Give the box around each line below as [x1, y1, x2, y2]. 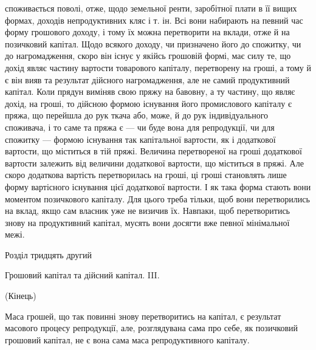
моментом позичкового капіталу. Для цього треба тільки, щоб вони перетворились [5, 192, 310, 205]
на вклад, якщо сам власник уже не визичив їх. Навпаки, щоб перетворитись [5, 204, 290, 217]
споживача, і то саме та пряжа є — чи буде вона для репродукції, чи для [5, 120, 275, 133]
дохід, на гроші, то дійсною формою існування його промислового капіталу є [5, 97, 292, 109]
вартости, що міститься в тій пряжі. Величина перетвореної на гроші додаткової [5, 145, 302, 157]
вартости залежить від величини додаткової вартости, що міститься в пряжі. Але [5, 156, 304, 169]
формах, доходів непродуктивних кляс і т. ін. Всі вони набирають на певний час [5, 13, 303, 26]
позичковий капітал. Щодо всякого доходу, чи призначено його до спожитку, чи [5, 37, 301, 50]
